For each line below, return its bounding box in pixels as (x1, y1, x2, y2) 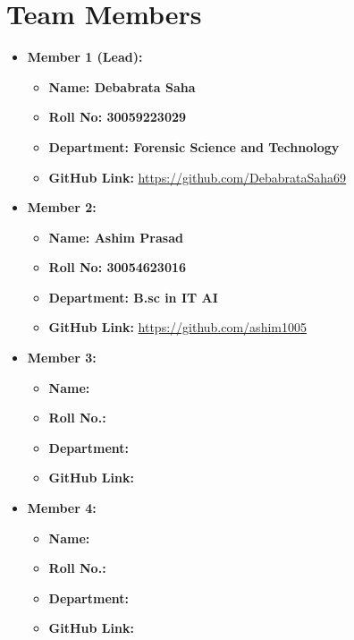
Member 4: (27, 499, 97, 517)
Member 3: (27, 348, 97, 367)
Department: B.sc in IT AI (48, 287, 218, 306)
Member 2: (27, 198, 97, 217)
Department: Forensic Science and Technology (48, 137, 340, 156)
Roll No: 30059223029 (48, 107, 187, 126)
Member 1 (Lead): (27, 47, 143, 66)
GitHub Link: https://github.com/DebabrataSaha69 (48, 167, 347, 186)
